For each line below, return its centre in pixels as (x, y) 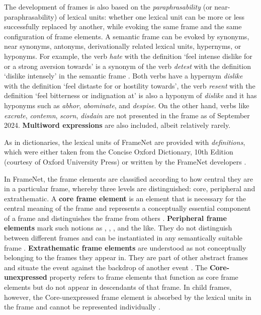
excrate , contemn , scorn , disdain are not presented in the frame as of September (127, 115)
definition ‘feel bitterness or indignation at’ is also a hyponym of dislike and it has (130, 95)
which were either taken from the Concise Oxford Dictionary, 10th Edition (119, 152)
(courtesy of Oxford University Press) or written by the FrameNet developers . (125, 161)
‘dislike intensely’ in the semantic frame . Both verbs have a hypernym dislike (123, 76)
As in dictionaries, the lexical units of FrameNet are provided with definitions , (125, 142)
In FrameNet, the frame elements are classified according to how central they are (128, 178)
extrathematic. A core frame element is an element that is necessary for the (125, 198)
